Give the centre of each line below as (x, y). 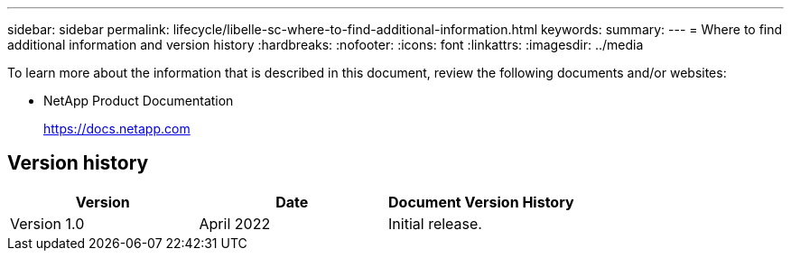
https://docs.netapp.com (117, 129)
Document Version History (481, 202)
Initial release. (435, 223)
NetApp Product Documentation (139, 101)
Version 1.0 (47, 223)
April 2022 (235, 223)
